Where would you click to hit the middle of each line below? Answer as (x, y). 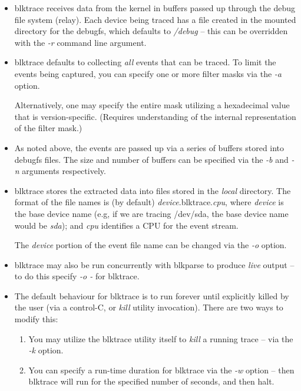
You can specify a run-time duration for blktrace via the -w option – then (161, 370)
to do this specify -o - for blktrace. (77, 276)
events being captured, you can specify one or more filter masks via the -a (148, 73)
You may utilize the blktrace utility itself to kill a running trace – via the (161, 338)
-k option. (46, 350)
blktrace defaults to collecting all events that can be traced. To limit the (145, 62)
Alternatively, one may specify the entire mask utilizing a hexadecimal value (152, 105)
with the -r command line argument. (80, 42)
